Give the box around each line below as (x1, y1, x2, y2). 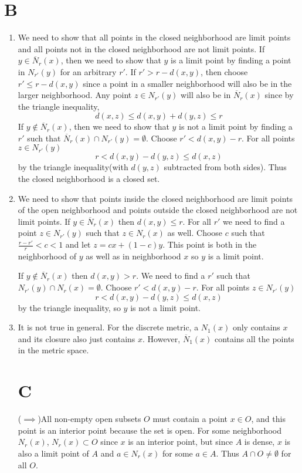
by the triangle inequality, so (18, 301, 121, 313)
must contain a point (152, 413, 228, 425)
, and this (251, 413, 286, 425)
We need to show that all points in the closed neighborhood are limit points (18, 31, 291, 43)
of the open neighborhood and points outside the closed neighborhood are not (18, 204, 298, 216)
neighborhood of (18, 249, 77, 262)
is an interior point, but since (128, 435, 233, 448)
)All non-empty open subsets (38, 413, 141, 425)
